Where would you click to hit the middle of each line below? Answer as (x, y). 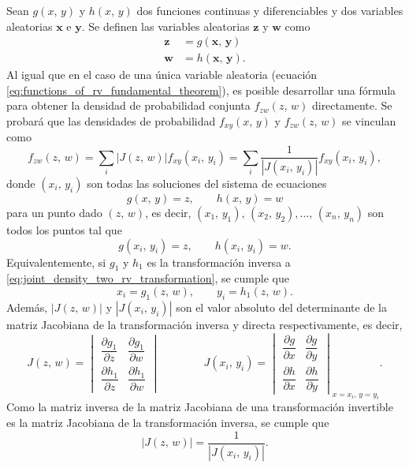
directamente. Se (352, 105)
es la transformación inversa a (219, 262)
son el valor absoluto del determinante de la (281, 307)
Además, (27, 307)
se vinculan (369, 121)
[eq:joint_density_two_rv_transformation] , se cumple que (148, 278)
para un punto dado (54, 212)
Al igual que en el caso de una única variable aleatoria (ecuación (162, 75)
